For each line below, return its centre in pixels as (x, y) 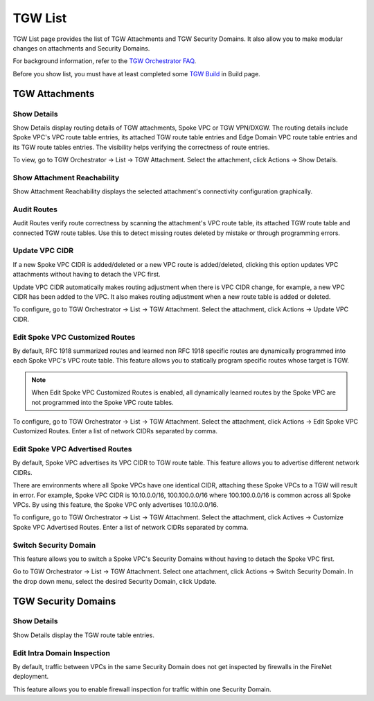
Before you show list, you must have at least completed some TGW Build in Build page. (137, 73)
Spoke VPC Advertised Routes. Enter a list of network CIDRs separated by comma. (131, 527)
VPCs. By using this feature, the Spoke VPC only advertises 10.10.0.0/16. (116, 505)
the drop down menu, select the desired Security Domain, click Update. (115, 581)
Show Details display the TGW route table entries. (84, 635)
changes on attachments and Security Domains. (81, 48)
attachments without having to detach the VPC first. (87, 275)
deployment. (30, 677)
